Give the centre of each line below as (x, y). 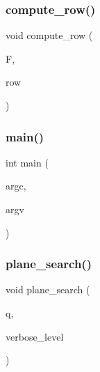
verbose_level (35, 336)
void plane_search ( (48, 289)
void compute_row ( (49, 35)
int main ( (27, 162)
